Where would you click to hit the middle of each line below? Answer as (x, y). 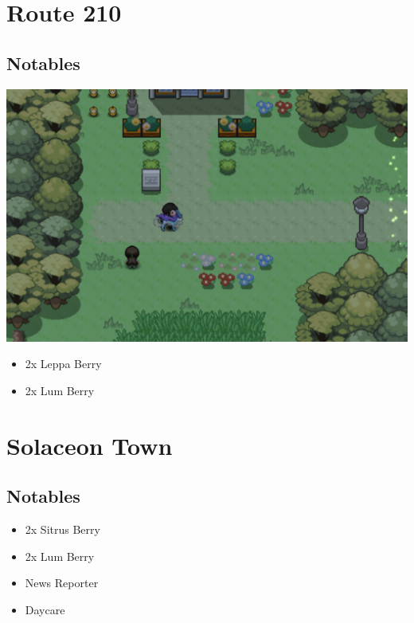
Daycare (45, 609)
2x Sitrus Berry (62, 529)
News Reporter (62, 583)
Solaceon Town (90, 445)
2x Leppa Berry (63, 364)
